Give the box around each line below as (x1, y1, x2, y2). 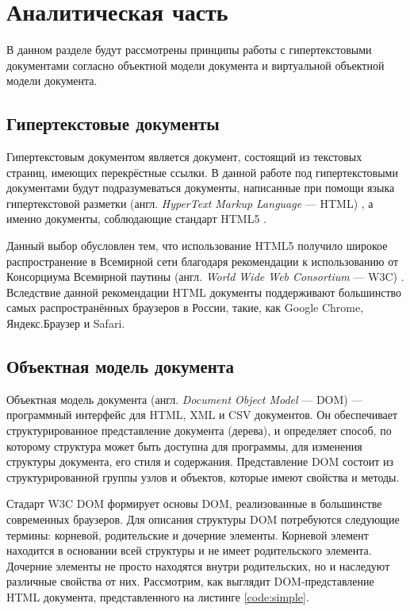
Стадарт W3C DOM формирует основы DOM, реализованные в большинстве (6, 495, 382, 512)
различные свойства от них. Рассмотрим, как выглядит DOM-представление (6, 573, 374, 590)
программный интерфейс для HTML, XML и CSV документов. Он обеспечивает (6, 406, 398, 423)
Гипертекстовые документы (6, 111, 220, 136)
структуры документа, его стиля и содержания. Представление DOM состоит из (6, 453, 394, 470)
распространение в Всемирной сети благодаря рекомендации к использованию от (6, 252, 399, 269)
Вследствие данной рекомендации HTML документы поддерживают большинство (6, 283, 402, 300)
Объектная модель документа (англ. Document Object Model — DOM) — (6, 390, 363, 407)
